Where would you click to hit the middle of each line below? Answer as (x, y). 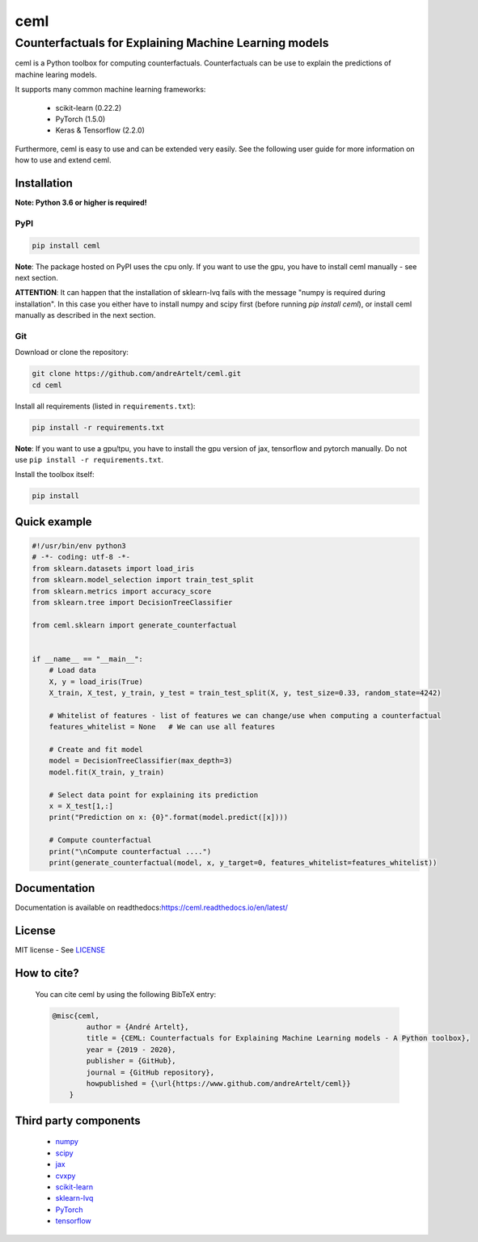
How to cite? (47, 973)
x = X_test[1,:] (81, 806)
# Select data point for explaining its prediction (154, 795)
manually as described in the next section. (85, 315)
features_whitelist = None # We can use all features (162, 727)
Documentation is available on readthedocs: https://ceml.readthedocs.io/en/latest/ (152, 908)
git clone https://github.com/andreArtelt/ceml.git (137, 374)
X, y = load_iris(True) (96, 682)
